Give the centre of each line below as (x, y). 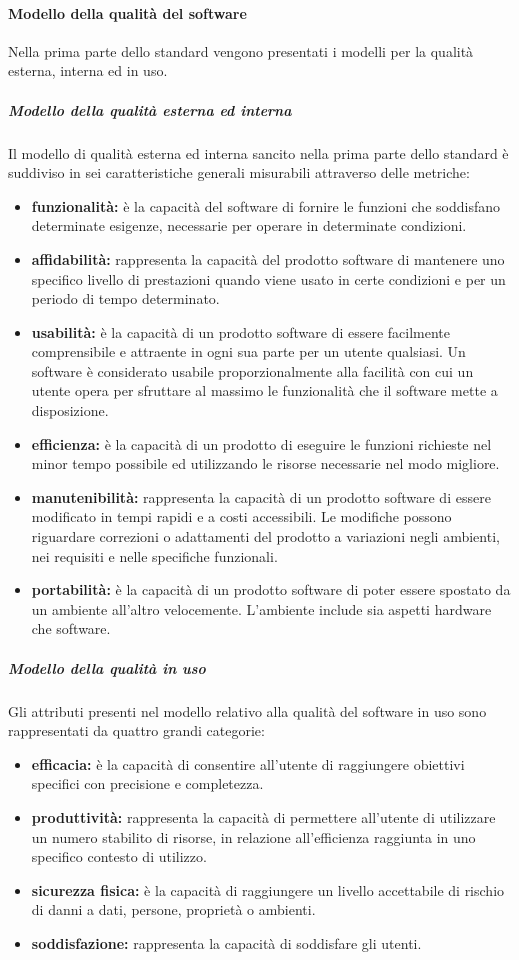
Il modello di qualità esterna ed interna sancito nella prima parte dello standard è (258, 152)
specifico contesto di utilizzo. (119, 856)
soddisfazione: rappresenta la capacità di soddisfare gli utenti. (226, 942)
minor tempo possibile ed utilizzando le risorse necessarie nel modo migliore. (265, 463)
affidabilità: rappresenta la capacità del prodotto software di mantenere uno (268, 258)
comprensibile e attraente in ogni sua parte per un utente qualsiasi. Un (248, 351)
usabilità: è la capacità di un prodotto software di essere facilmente (241, 331)
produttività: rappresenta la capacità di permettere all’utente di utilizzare (263, 816)
